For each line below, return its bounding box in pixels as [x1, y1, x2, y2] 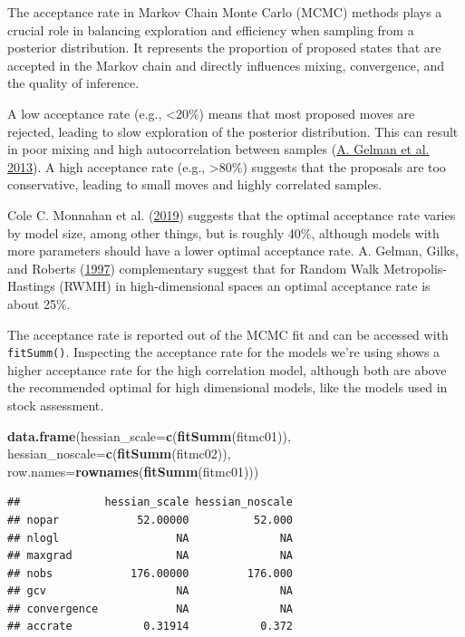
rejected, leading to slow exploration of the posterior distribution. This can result [7, 121, 459, 140]
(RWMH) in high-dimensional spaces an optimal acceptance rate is [59, 276, 431, 295]
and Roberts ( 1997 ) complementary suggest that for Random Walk [7, 258, 380, 277]
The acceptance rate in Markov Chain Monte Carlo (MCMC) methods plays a [7, 3, 442, 21]
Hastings [7, 276, 55, 295]
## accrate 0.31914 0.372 [7, 620, 293, 633]
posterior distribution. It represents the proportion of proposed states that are [7, 38, 441, 57]
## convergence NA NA [7, 602, 293, 615]
